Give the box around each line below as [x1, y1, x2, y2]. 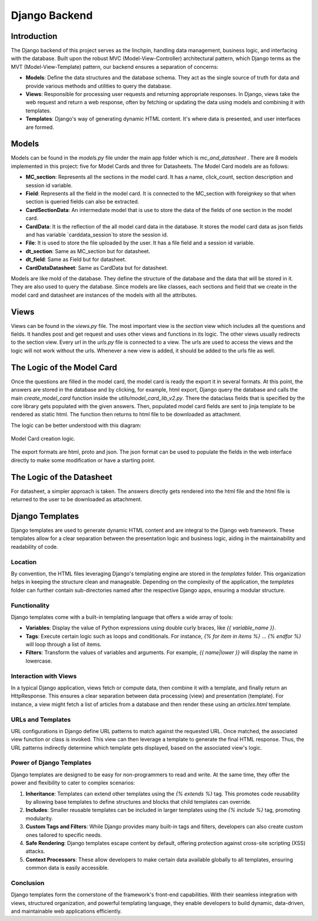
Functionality [11, 601, 50, 609]
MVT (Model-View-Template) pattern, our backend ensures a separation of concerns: [11, 63, 218, 70]
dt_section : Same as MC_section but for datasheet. [25, 247, 150, 254]
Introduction [11, 31, 58, 41]
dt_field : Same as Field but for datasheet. [25, 256, 127, 263]
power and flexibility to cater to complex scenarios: [11, 779, 135, 786]
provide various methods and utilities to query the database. [25, 82, 172, 90]
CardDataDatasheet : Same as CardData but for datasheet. [25, 264, 168, 271]
